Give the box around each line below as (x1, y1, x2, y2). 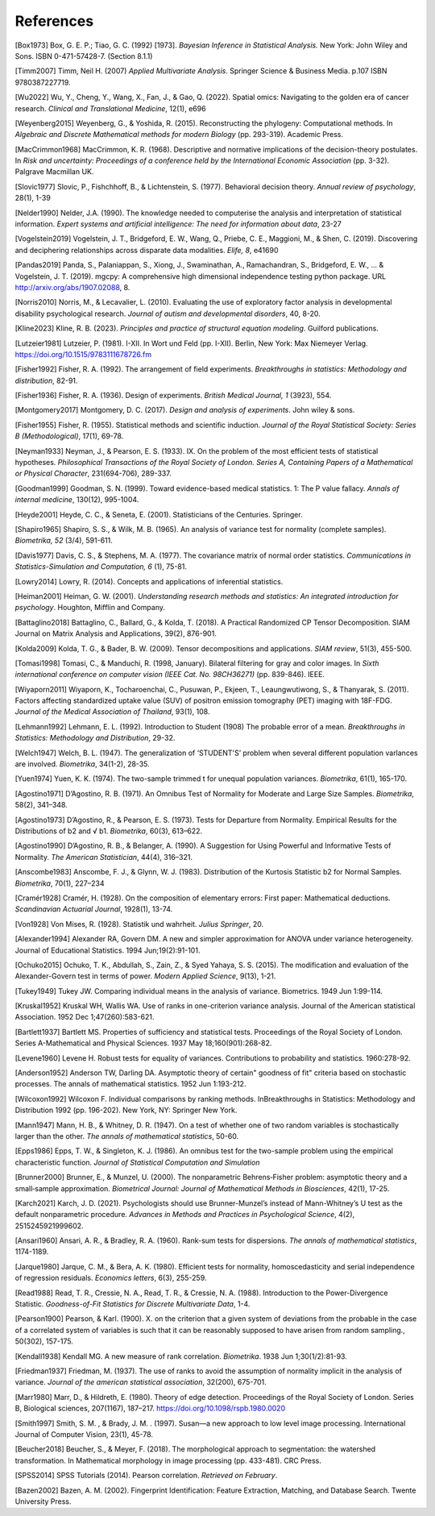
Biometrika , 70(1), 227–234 (14, 878, 105, 888)
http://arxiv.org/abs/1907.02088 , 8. (14, 282, 130, 292)
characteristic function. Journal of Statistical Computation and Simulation (14, 1157, 260, 1167)
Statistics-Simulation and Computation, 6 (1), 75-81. (14, 562, 187, 571)
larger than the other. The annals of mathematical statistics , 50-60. (14, 1131, 239, 1140)
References (14, 12, 94, 30)
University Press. (14, 1496, 72, 1506)
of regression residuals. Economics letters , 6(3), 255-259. (14, 1273, 207, 1283)
